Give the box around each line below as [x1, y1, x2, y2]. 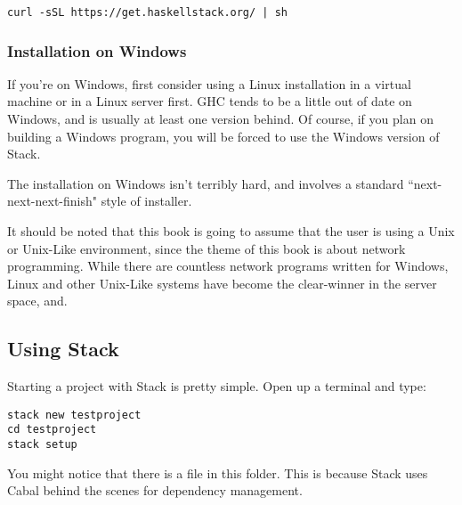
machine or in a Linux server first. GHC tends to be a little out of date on [7, 92, 412, 110]
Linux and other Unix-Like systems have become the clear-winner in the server [7, 273, 437, 292]
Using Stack [7, 335, 119, 362]
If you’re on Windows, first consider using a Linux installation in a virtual [7, 74, 411, 93]
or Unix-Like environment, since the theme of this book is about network [7, 239, 406, 257]
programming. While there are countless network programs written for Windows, [7, 257, 449, 275]
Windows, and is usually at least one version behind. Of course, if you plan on [7, 110, 434, 128]
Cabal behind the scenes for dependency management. [7, 481, 303, 500]
